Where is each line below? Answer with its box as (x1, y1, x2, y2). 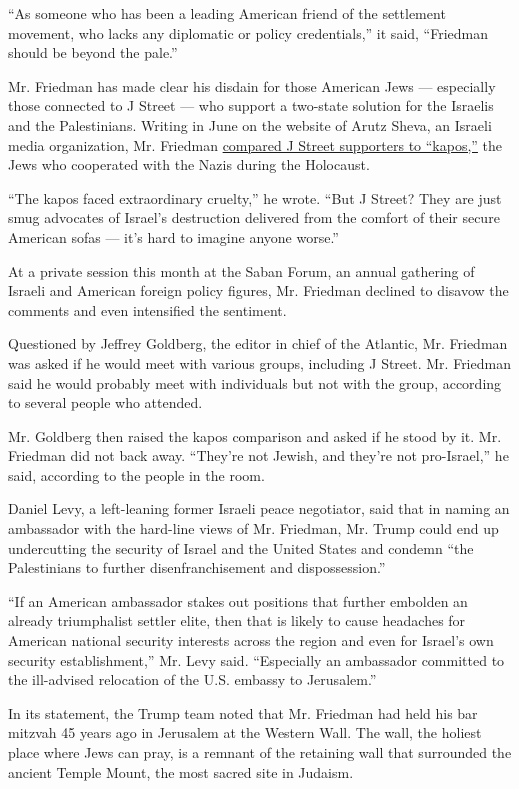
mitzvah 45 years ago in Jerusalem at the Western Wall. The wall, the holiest (8, 722, 482, 743)
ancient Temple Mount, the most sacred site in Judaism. (8, 761, 354, 782)
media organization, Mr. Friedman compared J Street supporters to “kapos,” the (8, 134, 503, 155)
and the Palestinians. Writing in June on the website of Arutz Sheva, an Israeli (8, 114, 492, 135)
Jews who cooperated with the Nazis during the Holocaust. (8, 154, 370, 175)
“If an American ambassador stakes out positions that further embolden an (8, 590, 468, 611)
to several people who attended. (8, 392, 203, 413)
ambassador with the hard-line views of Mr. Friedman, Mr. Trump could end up (8, 518, 499, 539)
